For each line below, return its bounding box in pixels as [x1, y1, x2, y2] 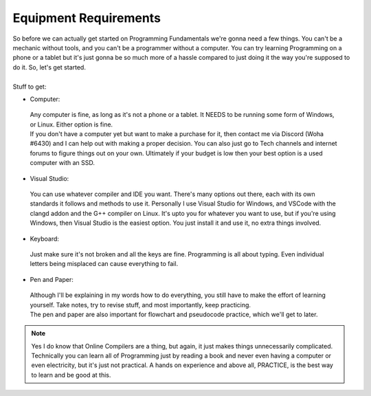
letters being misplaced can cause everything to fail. [30, 260, 179, 268]
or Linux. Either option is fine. [30, 120, 113, 129]
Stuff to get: [12, 82, 47, 91]
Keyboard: [30, 234, 60, 243]
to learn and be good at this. [31, 371, 111, 379]
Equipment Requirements [12, 10, 161, 25]
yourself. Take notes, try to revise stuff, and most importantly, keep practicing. [30, 300, 251, 309]
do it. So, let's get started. [12, 63, 86, 71]
